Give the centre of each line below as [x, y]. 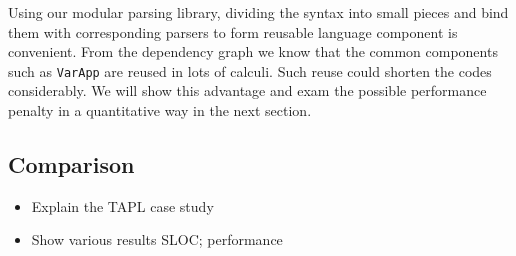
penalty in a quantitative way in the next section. [160, 110]
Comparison [71, 164]
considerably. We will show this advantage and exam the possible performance [247, 90]
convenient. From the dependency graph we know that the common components [253, 51]
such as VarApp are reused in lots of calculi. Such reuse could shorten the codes [250, 70]
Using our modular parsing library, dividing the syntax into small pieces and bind [258, 12]
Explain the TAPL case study [122, 205]
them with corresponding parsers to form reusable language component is [233, 31]
